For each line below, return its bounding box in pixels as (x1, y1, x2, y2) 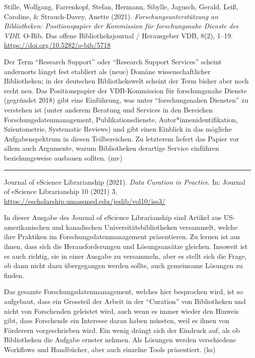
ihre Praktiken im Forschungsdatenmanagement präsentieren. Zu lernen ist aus (4, 231, 241, 242)
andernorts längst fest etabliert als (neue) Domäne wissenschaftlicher (4, 66, 211, 76)
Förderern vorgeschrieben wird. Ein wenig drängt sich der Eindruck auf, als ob (4, 325, 240, 335)
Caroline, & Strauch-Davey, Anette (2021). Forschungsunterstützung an (4, 11, 218, 21)
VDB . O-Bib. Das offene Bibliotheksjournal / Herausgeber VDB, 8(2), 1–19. (4, 30, 233, 40)
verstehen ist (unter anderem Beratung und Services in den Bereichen (4, 104, 213, 114)
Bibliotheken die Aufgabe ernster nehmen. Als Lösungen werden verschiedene (4, 334, 236, 345)
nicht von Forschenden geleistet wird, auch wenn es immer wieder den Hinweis (4, 305, 239, 316)
